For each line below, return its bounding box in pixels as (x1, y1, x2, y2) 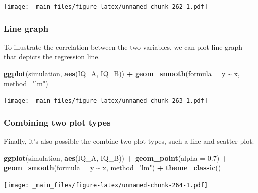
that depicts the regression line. (4, 51, 100, 62)
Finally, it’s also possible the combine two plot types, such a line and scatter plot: (4, 136, 254, 146)
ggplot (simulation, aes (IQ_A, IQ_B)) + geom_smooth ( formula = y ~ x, (4, 68, 240, 79)
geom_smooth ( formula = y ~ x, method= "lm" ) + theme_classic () (4, 162, 221, 173)
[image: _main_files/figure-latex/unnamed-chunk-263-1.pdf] (4, 97, 208, 105)
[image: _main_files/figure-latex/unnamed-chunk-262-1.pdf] (4, 3, 208, 10)
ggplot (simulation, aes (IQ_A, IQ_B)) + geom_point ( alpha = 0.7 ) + (4, 152, 228, 163)
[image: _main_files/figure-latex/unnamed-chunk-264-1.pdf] (4, 181, 208, 189)
